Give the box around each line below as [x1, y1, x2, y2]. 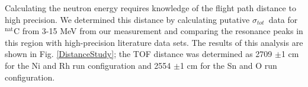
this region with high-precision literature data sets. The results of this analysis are [5, 36, 303, 48]
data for [268, 13, 298, 25]
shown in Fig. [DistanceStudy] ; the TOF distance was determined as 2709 [5, 48, 272, 60]
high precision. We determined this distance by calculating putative [5, 13, 250, 25]
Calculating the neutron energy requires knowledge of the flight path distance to [5, 2, 296, 14]
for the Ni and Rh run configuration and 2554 [5, 59, 171, 71]
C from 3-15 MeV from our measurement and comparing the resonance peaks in [13, 25, 303, 37]
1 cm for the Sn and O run [179, 59, 277, 71]
